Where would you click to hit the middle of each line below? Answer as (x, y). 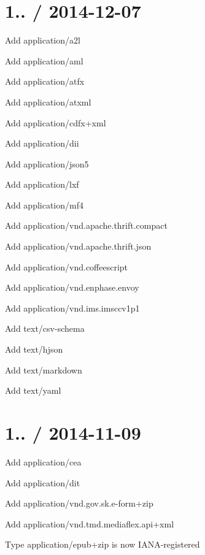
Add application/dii (42, 143)
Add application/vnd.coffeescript (67, 266)
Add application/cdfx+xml (56, 122)
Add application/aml (44, 60)
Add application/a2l (43, 40)
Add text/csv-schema (45, 328)
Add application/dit (43, 482)
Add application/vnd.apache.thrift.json (78, 246)
